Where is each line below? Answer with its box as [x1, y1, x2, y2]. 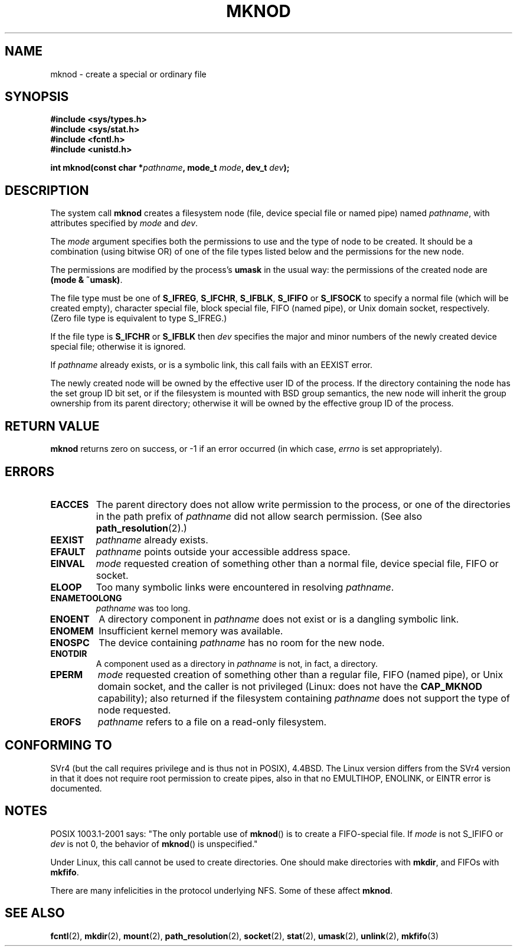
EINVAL [50, 557, 85, 569]
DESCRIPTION [5, 183, 89, 198]
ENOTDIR [50, 648, 87, 659]
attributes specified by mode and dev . [50, 218, 198, 229]
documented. [50, 783, 102, 793]
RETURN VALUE [5, 418, 100, 434]
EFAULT [50, 545, 86, 558]
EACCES [50, 498, 89, 510]
